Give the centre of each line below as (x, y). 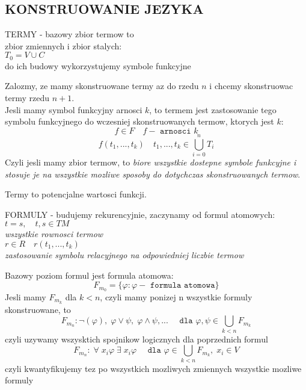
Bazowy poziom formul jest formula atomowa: (89, 275)
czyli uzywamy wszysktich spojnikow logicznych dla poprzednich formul (136, 339)
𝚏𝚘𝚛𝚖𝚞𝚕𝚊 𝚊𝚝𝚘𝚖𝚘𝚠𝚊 (182, 286)
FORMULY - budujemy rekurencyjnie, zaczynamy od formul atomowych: (140, 214)
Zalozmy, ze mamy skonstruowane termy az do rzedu (102, 86)
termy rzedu (27, 98)
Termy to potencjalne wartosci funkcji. (76, 194)
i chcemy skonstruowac (251, 86)
